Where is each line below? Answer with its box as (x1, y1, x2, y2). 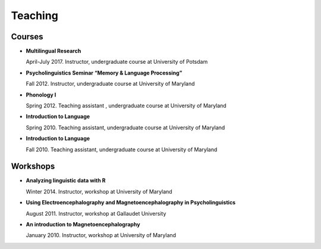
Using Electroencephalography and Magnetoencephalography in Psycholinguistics (26, 199, 236, 206)
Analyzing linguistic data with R (26, 177, 106, 184)
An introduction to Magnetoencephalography (26, 221, 140, 228)
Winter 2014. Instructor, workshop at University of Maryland (26, 188, 172, 195)
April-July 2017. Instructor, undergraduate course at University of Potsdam (26, 58, 208, 66)
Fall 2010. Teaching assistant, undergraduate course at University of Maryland (26, 146, 218, 153)
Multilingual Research (26, 48, 81, 55)
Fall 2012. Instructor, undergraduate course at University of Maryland (26, 80, 196, 88)
